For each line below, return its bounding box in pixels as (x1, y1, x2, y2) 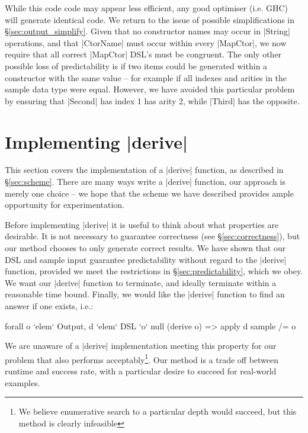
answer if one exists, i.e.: (5, 300, 94, 312)
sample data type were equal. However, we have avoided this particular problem (5, 83, 295, 95)
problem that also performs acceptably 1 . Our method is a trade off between (5, 351, 279, 365)
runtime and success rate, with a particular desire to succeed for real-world (5, 365, 277, 377)
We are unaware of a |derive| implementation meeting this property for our (5, 339, 277, 352)
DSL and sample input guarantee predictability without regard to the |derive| (5, 253, 287, 265)
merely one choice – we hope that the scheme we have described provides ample (5, 187, 294, 199)
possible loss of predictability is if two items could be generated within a (5, 59, 268, 72)
